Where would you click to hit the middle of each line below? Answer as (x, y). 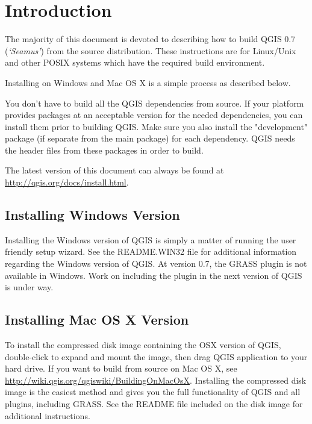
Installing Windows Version (92, 215)
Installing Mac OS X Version (97, 320)
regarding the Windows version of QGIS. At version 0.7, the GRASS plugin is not (156, 263)
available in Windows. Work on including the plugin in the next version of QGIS (154, 275)
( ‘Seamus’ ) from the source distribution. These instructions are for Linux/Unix (151, 50)
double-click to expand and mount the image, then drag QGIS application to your (156, 356)
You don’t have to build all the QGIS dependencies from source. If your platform (154, 103)
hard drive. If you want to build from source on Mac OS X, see (121, 368)
